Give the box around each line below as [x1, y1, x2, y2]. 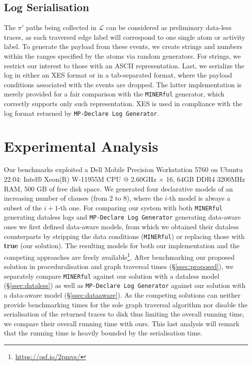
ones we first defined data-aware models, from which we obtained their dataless [4, 222, 239, 232]
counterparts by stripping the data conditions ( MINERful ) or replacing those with [4, 231, 245, 241]
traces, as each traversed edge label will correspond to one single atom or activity [4, 32, 245, 42]
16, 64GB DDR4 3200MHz [166, 174, 245, 184]
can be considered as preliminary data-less [106, 22, 232, 32]
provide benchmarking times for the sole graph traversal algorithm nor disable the [4, 299, 248, 309]
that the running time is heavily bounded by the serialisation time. [4, 328, 203, 338]
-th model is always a [167, 193, 230, 203]
